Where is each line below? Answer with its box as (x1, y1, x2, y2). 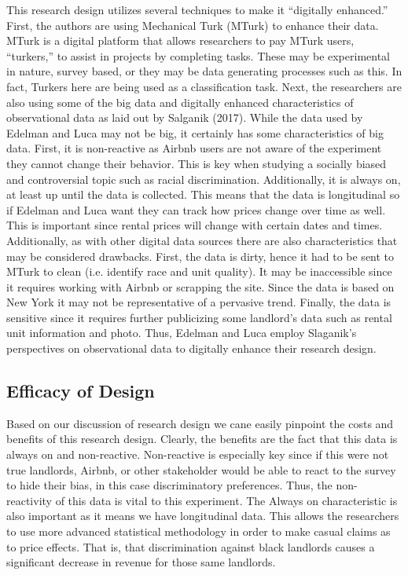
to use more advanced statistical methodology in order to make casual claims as (6, 523, 391, 540)
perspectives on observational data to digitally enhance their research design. (6, 340, 377, 357)
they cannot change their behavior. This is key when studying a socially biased (6, 155, 387, 171)
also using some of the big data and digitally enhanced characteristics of (6, 93, 354, 110)
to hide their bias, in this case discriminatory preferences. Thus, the (6, 477, 333, 493)
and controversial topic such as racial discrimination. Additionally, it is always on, (6, 170, 401, 187)
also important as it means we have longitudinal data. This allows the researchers (6, 507, 399, 524)
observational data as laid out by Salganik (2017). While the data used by (6, 109, 363, 126)
